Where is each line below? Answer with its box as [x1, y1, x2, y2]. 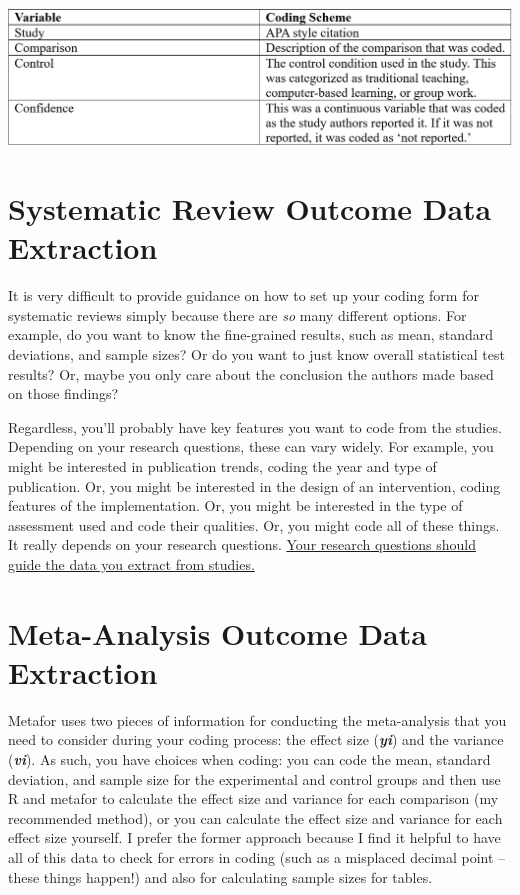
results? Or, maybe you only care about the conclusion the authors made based [8, 363, 494, 384]
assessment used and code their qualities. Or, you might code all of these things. [8, 514, 500, 535]
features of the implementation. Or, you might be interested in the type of [8, 495, 463, 516]
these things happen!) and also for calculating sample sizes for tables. [8, 866, 433, 887]
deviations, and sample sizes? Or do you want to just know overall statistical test [8, 344, 505, 364]
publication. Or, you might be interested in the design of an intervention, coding [8, 475, 501, 496]
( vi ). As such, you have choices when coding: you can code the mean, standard [8, 749, 491, 770]
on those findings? [8, 383, 119, 404]
